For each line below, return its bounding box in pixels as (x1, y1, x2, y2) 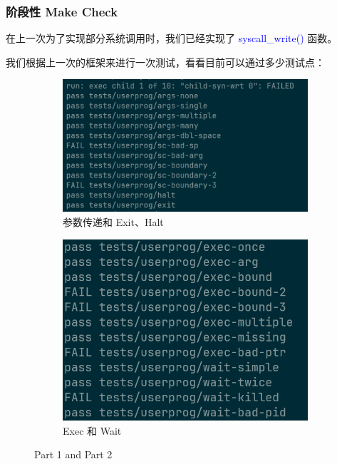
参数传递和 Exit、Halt (63, 214, 164, 229)
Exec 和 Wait (63, 423, 122, 438)
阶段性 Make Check (6, 2, 118, 20)
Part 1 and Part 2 (34, 447, 113, 462)
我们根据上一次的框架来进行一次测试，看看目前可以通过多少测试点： (6, 54, 325, 69)
